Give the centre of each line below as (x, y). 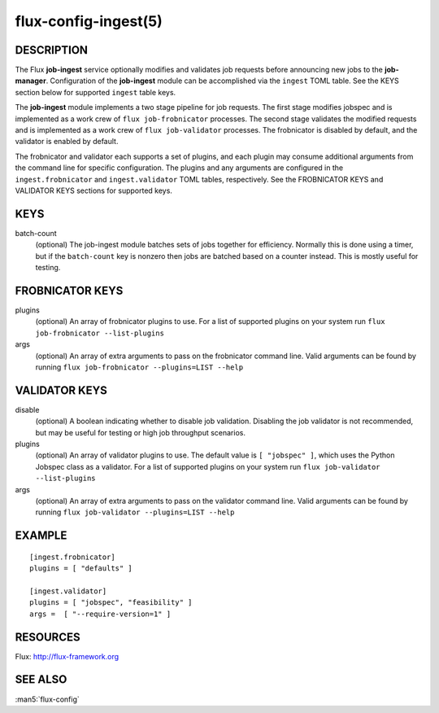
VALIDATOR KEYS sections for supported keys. (93, 190)
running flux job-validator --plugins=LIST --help (135, 512)
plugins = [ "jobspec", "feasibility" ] (111, 603)
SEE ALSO (41, 680)
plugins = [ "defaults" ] (81, 569)
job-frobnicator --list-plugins (100, 333)
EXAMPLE (41, 536)
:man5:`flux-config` (48, 699)
